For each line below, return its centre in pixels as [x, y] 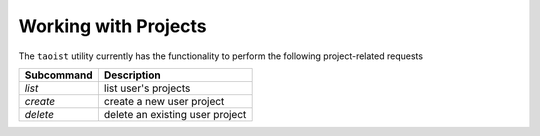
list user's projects [147, 88]
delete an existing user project [175, 114]
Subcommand [59, 75]
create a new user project [164, 101]
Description [132, 75]
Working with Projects [112, 26]
